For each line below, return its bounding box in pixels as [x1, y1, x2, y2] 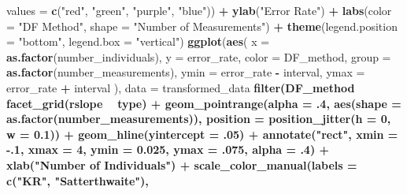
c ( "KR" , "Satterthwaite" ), [6, 172, 149, 188]
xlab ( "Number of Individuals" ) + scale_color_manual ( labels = [6, 156, 357, 173]
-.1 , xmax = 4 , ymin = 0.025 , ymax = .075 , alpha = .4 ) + [6, 141, 330, 158]
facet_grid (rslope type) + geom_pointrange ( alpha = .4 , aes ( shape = [6, 95, 401, 111]
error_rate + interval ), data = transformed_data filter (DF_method [6, 79, 355, 95]
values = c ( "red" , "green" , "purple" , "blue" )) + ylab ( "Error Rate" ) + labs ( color [6, 2, 392, 18]
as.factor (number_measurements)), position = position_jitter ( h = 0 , [6, 110, 391, 127]
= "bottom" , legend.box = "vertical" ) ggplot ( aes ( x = [6, 33, 270, 50]
